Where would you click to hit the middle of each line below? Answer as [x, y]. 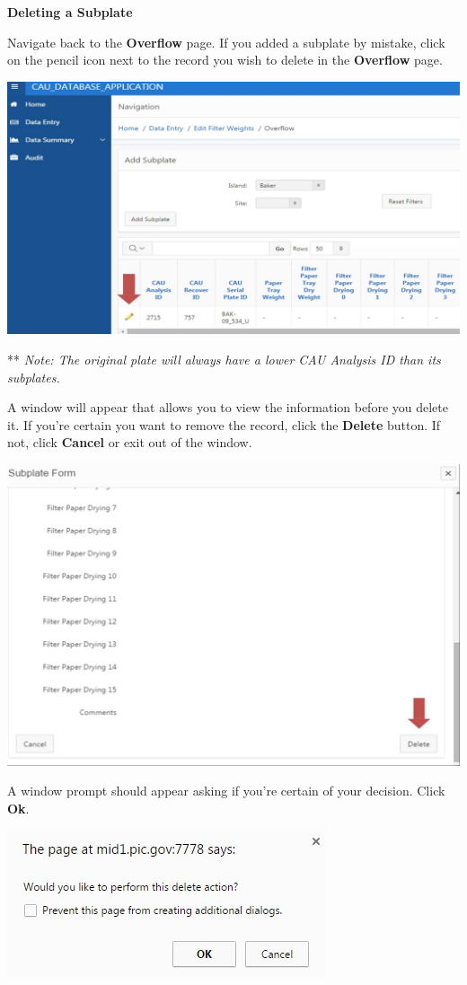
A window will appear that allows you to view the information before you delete [228, 407]
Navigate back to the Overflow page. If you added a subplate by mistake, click [226, 42]
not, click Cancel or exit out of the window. [130, 442]
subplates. [34, 377]
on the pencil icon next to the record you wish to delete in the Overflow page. [225, 60]
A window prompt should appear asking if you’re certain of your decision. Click [226, 791]
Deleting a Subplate [70, 12]
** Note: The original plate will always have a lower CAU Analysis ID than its [224, 359]
